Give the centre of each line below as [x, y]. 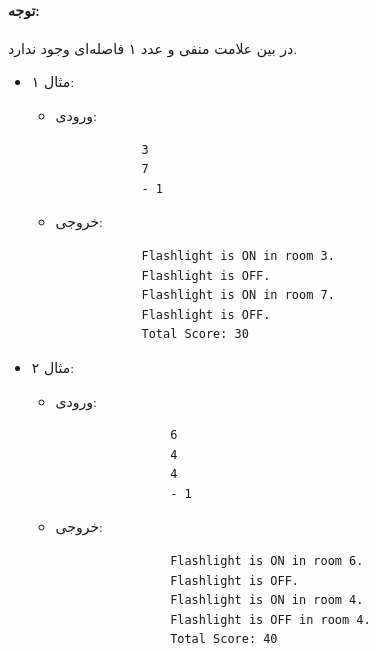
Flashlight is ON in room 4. [267, 600]
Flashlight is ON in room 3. [238, 255]
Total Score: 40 [224, 639]
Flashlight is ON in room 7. [238, 295]
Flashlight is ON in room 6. [267, 561]
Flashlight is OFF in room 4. [270, 619]
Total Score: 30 [195, 334]
